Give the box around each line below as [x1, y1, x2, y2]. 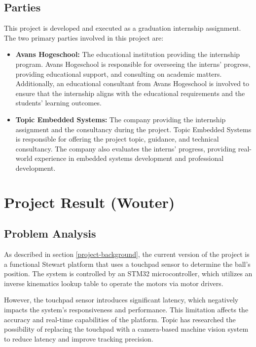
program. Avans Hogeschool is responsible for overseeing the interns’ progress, [15, 58, 251, 69]
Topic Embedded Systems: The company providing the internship [15, 114, 226, 124]
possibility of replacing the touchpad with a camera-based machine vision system [4, 324, 249, 334]
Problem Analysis [4, 226, 96, 241]
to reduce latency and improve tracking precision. [4, 333, 153, 344]
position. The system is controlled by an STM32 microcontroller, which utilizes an [4, 268, 253, 279]
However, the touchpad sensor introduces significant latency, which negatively [4, 295, 239, 305]
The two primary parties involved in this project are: [4, 32, 164, 43]
